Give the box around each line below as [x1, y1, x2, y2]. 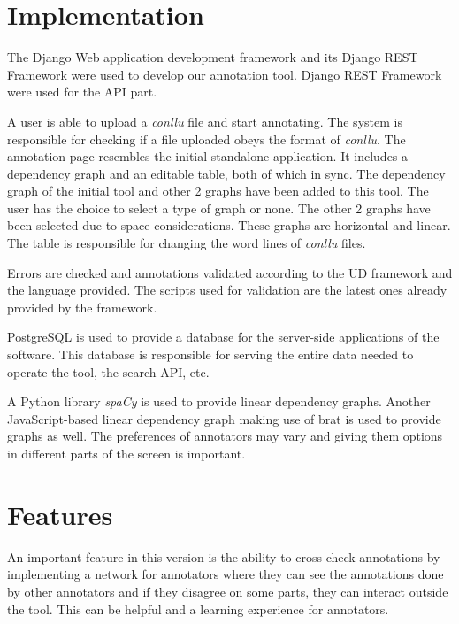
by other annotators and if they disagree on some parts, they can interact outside [7, 582, 448, 600]
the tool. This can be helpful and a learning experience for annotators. [7, 599, 389, 618]
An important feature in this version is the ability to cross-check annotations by [7, 547, 440, 566]
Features [7, 496, 113, 532]
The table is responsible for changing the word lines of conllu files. [7, 234, 366, 252]
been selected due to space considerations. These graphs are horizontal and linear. [7, 216, 451, 235]
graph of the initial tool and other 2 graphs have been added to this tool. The [7, 181, 429, 200]
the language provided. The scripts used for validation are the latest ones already [7, 281, 448, 299]
